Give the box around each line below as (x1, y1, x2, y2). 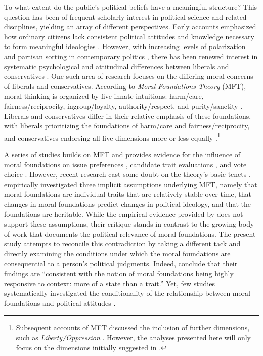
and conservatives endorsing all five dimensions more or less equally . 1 (4, 130, 221, 143)
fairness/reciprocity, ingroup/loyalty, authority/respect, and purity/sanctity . (4, 100, 243, 111)
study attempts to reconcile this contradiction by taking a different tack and (4, 238, 241, 249)
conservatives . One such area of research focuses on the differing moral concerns (4, 71, 253, 81)
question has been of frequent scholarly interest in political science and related (4, 11, 247, 22)
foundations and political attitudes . (4, 297, 116, 308)
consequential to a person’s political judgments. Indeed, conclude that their (4, 258, 238, 269)
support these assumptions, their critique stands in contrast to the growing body (4, 218, 254, 229)
